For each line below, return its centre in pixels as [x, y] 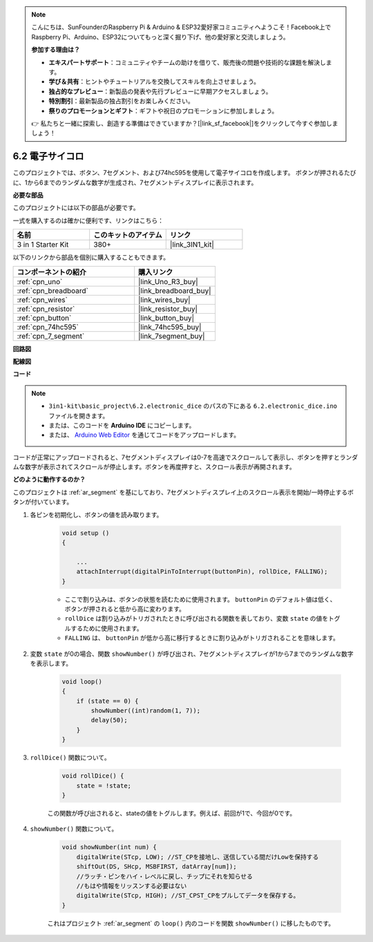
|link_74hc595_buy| [170, 327]
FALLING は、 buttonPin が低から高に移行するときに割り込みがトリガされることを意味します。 [202, 638]
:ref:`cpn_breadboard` [53, 290]
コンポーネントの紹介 [51, 272]
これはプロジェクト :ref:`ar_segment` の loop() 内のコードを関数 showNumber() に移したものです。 [191, 923]
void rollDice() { [93, 776]
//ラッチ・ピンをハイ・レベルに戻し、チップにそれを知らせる [165, 876]
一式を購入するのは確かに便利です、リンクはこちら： [88, 220]
